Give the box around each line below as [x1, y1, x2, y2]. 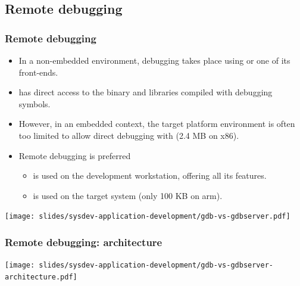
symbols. [18, 97, 51, 110]
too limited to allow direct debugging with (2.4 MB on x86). [18, 129, 239, 141]
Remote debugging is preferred [18, 149, 131, 161]
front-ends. [18, 66, 58, 78]
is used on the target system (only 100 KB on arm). [33, 189, 223, 201]
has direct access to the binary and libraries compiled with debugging [18, 86, 273, 98]
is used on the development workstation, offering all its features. [33, 169, 267, 182]
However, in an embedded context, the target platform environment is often [18, 117, 295, 130]
